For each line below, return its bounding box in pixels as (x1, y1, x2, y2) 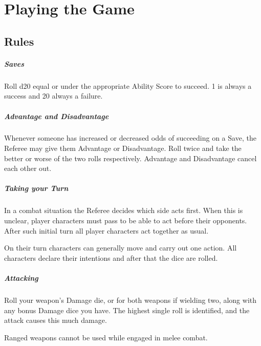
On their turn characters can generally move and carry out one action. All (4, 242, 237, 253)
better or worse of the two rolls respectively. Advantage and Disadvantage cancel (4, 152, 257, 163)
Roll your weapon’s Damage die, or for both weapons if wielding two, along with (4, 294, 257, 305)
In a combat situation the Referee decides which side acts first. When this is (4, 205, 243, 216)
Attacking (4, 272, 38, 283)
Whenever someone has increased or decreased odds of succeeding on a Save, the (4, 132, 256, 143)
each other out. (4, 163, 52, 174)
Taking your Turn (4, 183, 69, 194)
